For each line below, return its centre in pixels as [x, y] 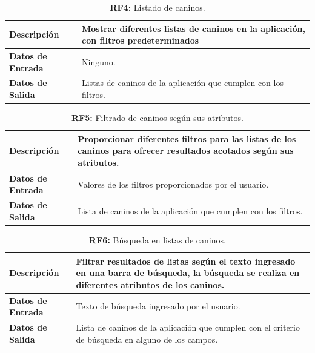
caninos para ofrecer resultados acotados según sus [186, 150]
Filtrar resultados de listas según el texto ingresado [186, 261]
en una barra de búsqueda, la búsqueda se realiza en [188, 273]
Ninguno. [98, 61]
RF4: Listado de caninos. [157, 7]
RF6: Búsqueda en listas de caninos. [157, 239]
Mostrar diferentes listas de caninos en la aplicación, [193, 28]
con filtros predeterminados [140, 40]
